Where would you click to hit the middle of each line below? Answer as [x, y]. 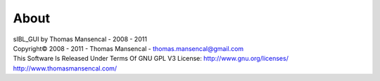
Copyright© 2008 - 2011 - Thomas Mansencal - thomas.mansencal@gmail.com [128, 48]
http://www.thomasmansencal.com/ [65, 68]
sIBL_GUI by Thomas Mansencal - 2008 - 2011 [80, 39]
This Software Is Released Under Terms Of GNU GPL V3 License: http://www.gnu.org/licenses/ [151, 59]
